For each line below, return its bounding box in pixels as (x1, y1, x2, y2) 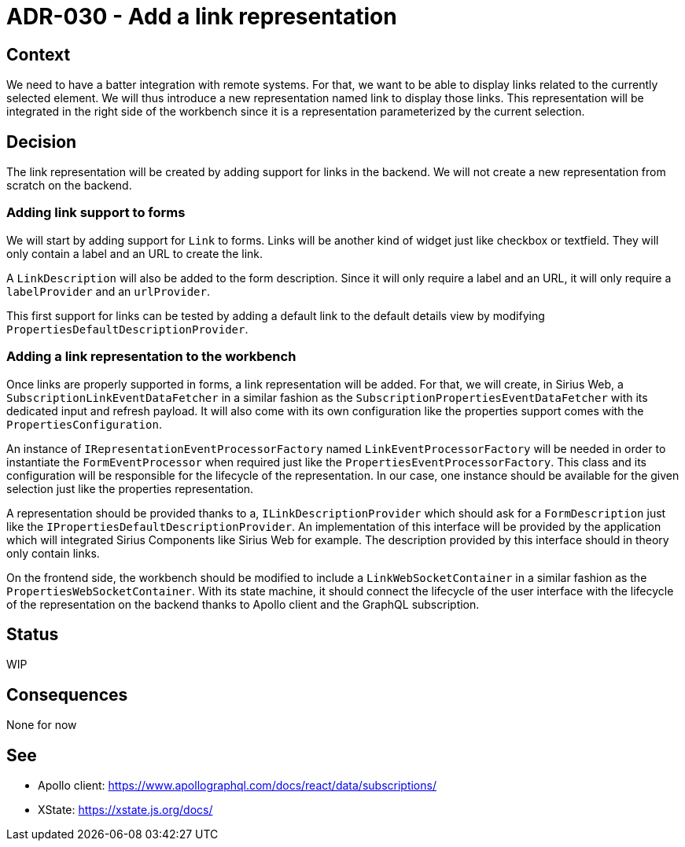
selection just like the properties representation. (6, 481, 254, 495)
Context (6, 44, 71, 64)
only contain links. (6, 546, 100, 560)
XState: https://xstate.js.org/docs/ (38, 803, 213, 817)
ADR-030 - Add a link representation (6, 3, 397, 30)
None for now (6, 718, 77, 732)
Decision (6, 131, 77, 152)
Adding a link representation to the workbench (6, 348, 296, 365)
